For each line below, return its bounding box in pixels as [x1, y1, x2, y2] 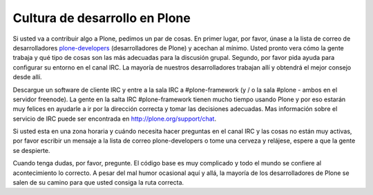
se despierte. [12, 146, 50, 154]
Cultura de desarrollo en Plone [12, 10, 191, 25]
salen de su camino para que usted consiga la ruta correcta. [12, 178, 184, 187]
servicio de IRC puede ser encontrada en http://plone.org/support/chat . [12, 114, 217, 123]
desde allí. [12, 73, 42, 81]
